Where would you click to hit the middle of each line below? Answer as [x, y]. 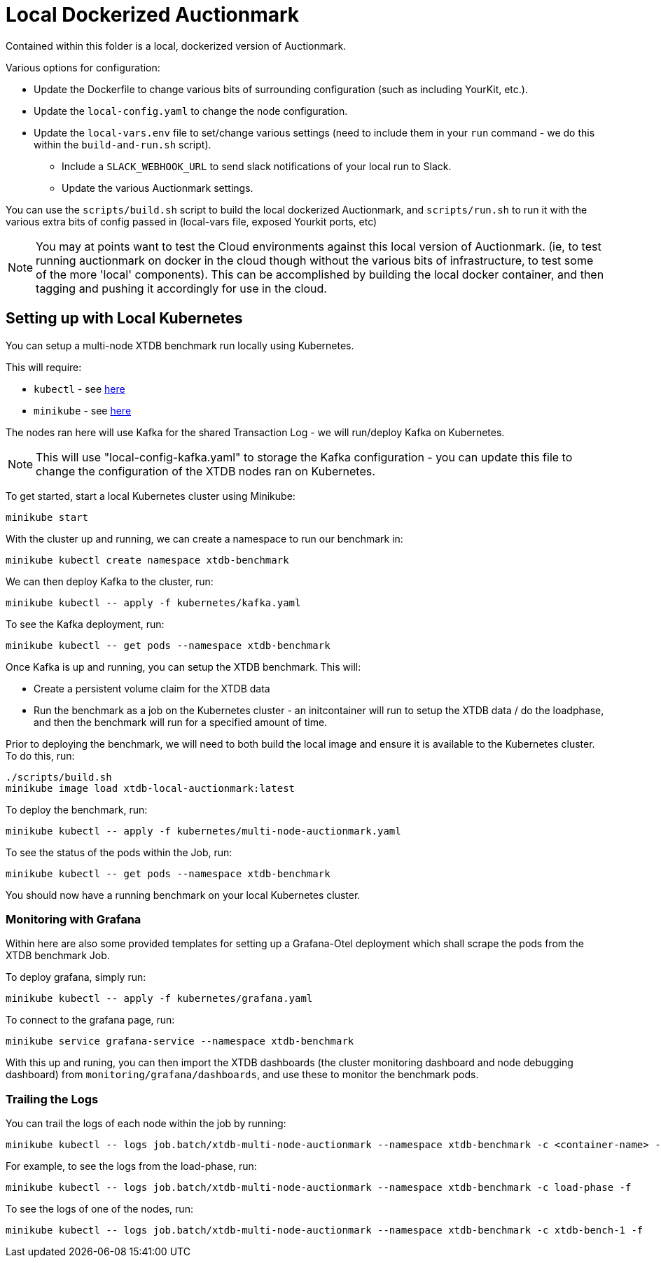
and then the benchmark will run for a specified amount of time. [181, 722]
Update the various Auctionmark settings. [158, 188]
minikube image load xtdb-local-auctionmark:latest [151, 788]
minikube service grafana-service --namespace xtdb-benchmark [180, 1041]
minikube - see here [83, 410]
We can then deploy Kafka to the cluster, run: [110, 581]
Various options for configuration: [83, 67]
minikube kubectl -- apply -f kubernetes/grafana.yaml [159, 999]
